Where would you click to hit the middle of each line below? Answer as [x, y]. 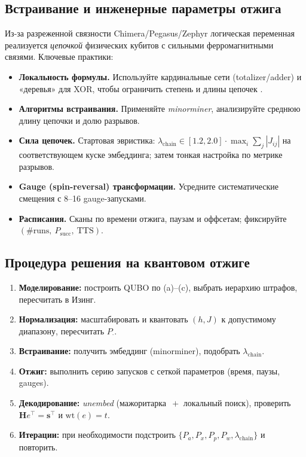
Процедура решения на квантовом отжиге [127, 262]
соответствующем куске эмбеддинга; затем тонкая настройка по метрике [151, 155]
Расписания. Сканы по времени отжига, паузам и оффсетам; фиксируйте [153, 218]
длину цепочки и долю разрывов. [79, 120]
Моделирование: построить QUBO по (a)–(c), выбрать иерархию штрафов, [158, 287]
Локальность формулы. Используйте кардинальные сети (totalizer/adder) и [160, 76]
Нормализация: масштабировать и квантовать [103, 319]
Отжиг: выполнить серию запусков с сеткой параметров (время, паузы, [149, 371]
